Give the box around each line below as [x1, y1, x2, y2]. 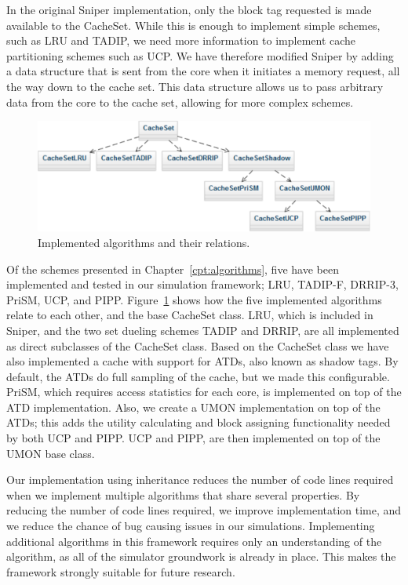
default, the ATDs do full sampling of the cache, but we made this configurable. [6, 368, 390, 384]
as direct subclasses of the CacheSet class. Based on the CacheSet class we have [6, 337, 389, 354]
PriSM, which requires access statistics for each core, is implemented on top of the [6, 383, 402, 400]
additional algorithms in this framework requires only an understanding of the [6, 532, 382, 549]
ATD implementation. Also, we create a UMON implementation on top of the [6, 398, 381, 415]
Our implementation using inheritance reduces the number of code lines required [6, 471, 394, 488]
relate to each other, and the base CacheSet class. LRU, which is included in [6, 307, 373, 323]
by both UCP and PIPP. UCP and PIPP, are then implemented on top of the [6, 430, 381, 446]
